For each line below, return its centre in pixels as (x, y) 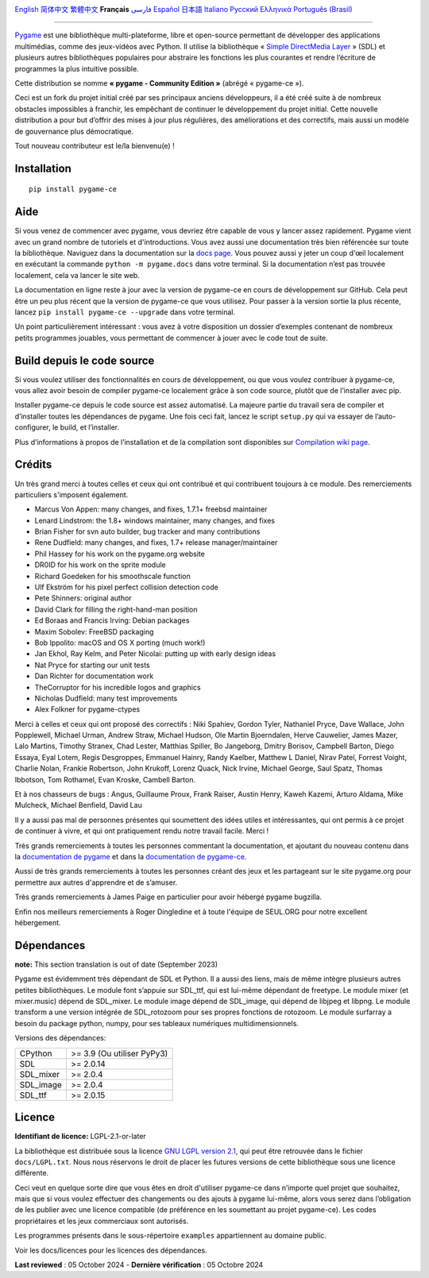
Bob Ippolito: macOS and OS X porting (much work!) (120, 643)
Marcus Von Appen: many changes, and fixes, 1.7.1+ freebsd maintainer (151, 509)
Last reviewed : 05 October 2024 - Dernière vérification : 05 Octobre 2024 (139, 1265)
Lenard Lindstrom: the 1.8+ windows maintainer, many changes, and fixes (155, 520)
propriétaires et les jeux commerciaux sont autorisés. (102, 1221)
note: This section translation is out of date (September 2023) (116, 964)
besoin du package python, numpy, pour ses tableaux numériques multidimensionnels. (157, 1023)
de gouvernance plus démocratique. (74, 131)
